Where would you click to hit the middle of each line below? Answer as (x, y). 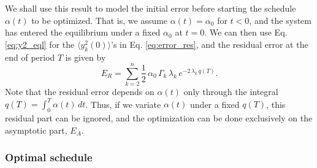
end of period (30, 57)
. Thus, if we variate (123, 104)
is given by (86, 57)
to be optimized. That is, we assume (100, 20)
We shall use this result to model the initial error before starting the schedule (151, 8)
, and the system (280, 20)
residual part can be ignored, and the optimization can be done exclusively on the (159, 118)
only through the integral (231, 92)
